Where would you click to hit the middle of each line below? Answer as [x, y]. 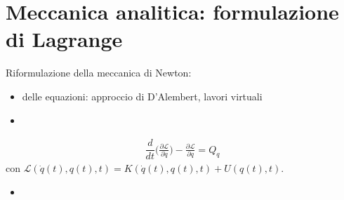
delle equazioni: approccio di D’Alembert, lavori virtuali [142, 96]
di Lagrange [64, 39]
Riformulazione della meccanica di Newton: [99, 73]
